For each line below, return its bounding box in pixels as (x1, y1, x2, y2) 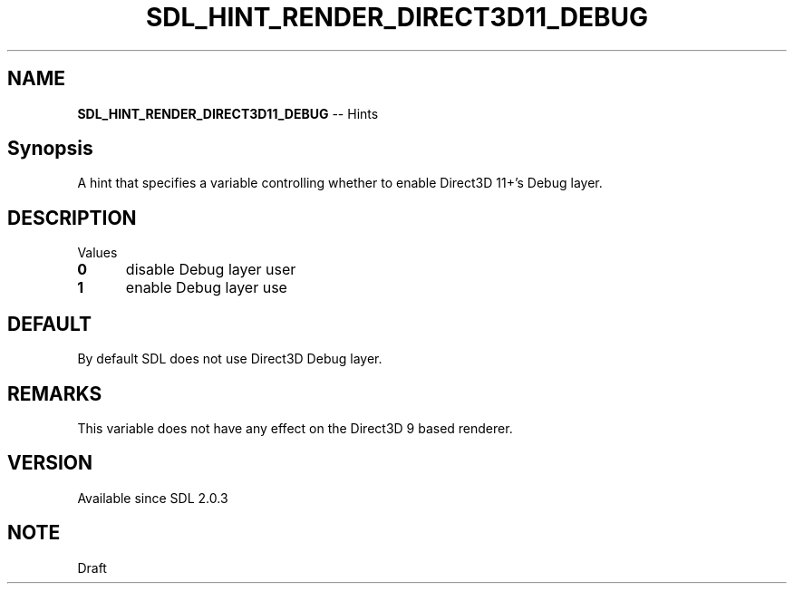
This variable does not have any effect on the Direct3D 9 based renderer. (77, 420, 513, 436)
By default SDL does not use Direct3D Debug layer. (77, 351, 382, 367)
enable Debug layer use (125, 278, 287, 297)
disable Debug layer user (125, 260, 296, 279)
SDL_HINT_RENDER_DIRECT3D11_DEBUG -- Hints (77, 105, 379, 121)
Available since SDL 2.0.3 (77, 489, 228, 506)
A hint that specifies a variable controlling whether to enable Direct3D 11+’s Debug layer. (77, 175, 603, 191)
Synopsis (7, 137, 93, 160)
